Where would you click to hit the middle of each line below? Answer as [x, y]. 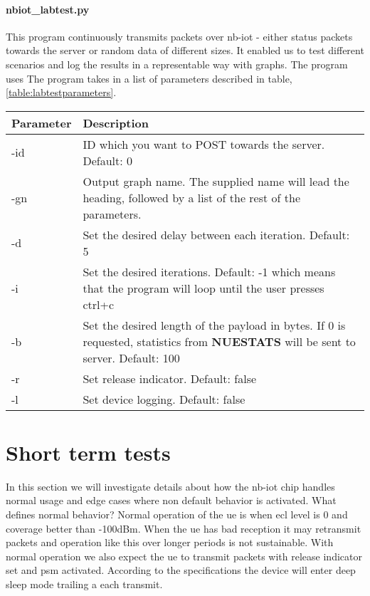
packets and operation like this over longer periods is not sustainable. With [170, 542]
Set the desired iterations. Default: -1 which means [209, 271]
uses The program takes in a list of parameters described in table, [149, 78]
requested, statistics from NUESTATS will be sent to [219, 341]
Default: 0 [108, 160]
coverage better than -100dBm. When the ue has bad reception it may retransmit [184, 528]
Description [116, 122]
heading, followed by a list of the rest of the [192, 197]
